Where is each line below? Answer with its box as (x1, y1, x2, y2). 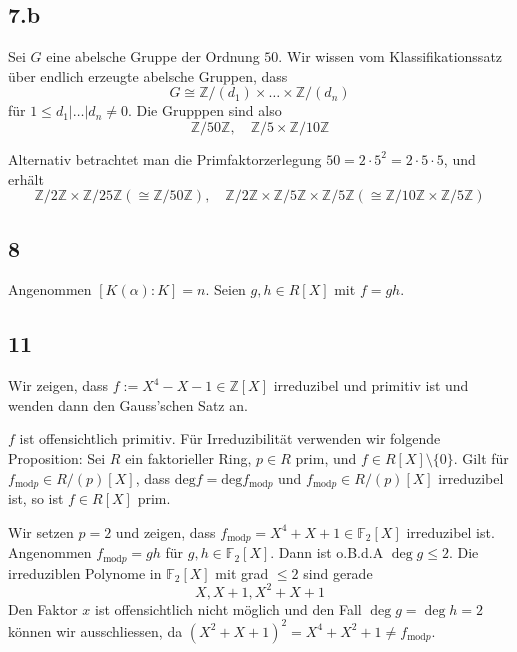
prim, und (295, 447, 357, 468)
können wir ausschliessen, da (8, 620, 183, 641)
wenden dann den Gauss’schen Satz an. (8, 394, 248, 415)
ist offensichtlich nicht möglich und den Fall (95, 598, 362, 619)
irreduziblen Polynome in (8, 562, 162, 583)
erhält (8, 168, 44, 189)
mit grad (215, 562, 269, 583)
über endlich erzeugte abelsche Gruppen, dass (8, 65, 288, 86)
